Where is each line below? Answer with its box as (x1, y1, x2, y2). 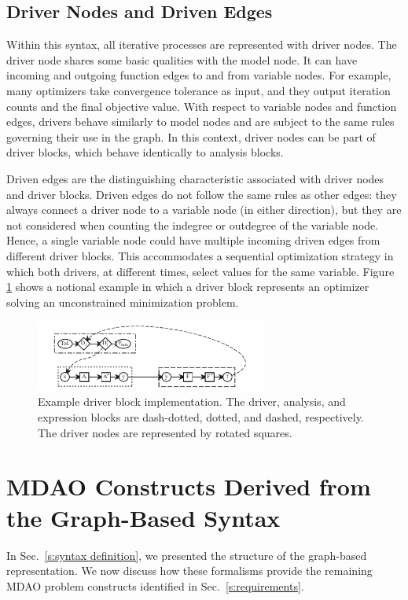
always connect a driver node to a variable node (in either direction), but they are (6, 201, 402, 218)
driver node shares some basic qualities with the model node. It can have (6, 51, 358, 68)
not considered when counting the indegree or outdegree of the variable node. (6, 216, 379, 233)
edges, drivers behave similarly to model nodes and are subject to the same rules (6, 113, 395, 130)
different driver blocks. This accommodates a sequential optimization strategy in (6, 247, 394, 263)
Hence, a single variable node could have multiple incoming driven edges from (6, 232, 380, 248)
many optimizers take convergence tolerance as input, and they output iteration (6, 82, 391, 98)
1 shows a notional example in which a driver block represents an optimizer (6, 278, 369, 295)
